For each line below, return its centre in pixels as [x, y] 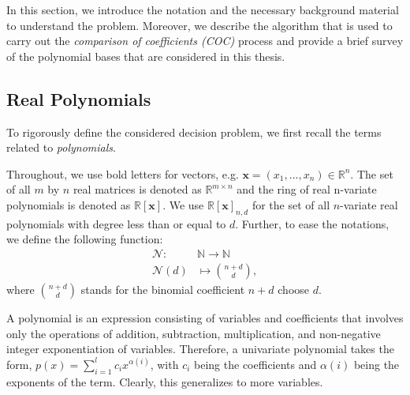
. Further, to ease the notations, [312, 223]
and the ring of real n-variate [307, 189]
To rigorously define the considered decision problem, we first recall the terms [194, 132]
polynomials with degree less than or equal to [116, 223]
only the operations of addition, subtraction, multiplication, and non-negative [194, 333]
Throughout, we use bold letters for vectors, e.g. [123, 173]
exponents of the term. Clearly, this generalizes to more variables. [165, 381]
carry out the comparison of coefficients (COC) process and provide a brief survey [205, 41]
